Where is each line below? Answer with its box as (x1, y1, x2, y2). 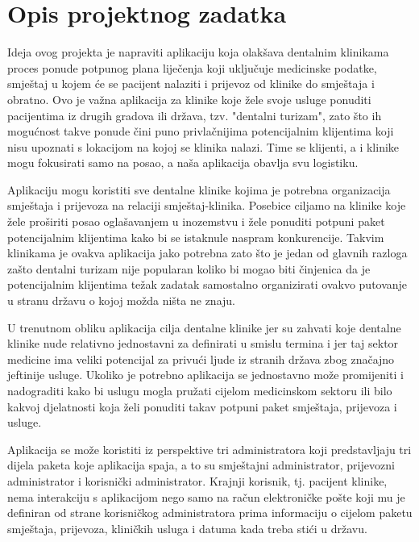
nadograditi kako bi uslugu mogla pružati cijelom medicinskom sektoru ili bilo (7, 382, 392, 398)
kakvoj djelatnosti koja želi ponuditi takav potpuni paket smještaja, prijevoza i (7, 398, 397, 415)
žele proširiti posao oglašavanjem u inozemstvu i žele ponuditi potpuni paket (7, 213, 385, 230)
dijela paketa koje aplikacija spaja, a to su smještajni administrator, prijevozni (7, 457, 395, 473)
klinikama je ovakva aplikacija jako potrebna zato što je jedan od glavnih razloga (7, 244, 408, 261)
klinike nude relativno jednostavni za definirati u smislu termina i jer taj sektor (7, 335, 399, 352)
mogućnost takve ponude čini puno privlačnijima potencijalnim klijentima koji (7, 123, 394, 140)
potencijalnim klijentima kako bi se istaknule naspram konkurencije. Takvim (7, 228, 384, 245)
